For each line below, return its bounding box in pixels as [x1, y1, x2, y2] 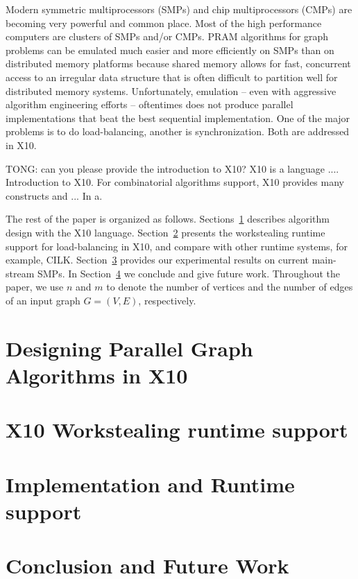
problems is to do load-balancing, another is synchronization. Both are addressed [6, 124, 350, 139]
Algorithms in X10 [6, 361, 188, 389]
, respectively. [138, 293, 196, 307]
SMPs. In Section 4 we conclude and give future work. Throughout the [37, 266, 340, 280]
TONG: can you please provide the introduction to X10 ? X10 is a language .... [6, 161, 339, 175]
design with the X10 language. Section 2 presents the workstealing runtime [6, 225, 325, 239]
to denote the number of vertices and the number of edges [106, 279, 353, 294]
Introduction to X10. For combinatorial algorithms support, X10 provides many [6, 175, 344, 189]
